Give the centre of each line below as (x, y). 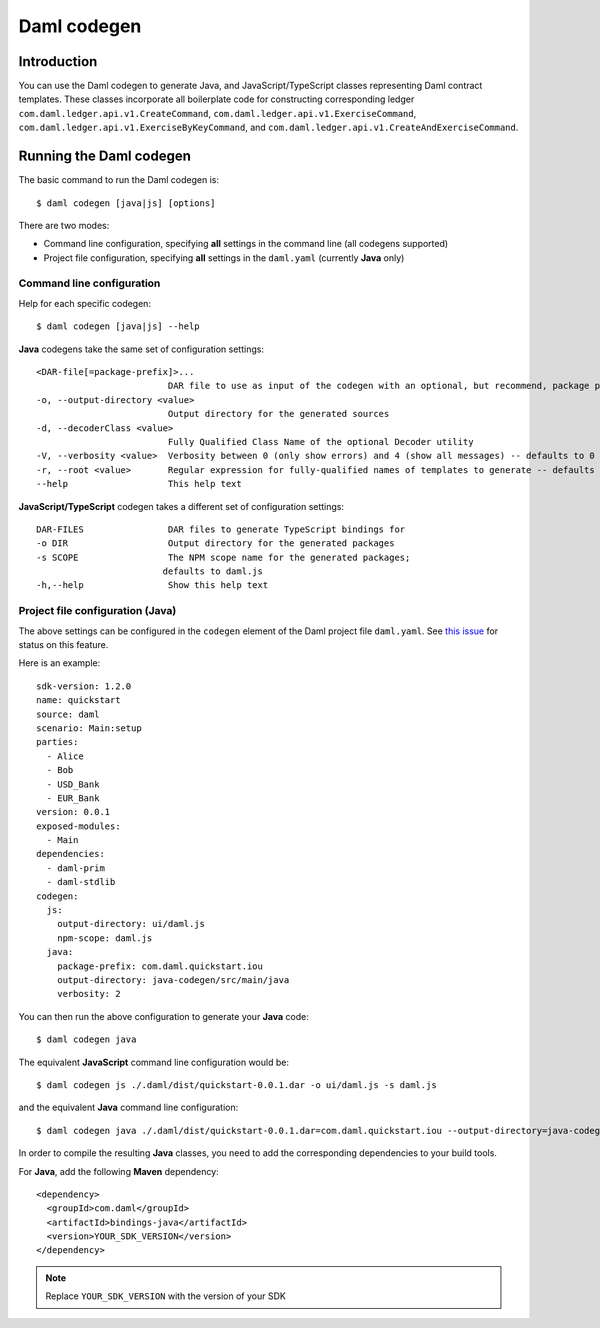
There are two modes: (64, 225)
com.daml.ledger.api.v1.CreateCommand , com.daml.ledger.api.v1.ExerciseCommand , (217, 113)
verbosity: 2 (88, 994)
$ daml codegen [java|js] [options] (126, 203)
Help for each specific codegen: (85, 303)
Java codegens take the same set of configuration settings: (141, 349)
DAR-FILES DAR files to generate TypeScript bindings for (221, 529)
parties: (57, 742)
